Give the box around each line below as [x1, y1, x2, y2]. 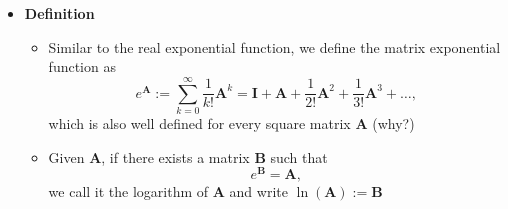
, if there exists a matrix [101, 146, 250, 167]
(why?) [372, 112, 415, 133]
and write [229, 181, 288, 202]
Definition [24, 3, 95, 23]
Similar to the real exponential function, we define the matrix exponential [48, 36, 501, 57]
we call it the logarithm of [48, 181, 209, 202]
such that [270, 146, 328, 167]
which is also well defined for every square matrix [48, 112, 351, 133]
